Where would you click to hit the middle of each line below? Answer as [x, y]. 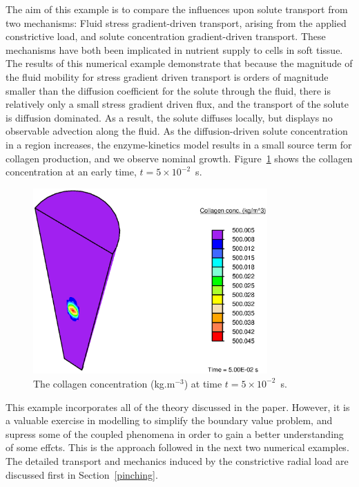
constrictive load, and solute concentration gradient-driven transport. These [166, 36]
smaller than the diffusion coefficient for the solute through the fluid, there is [168, 90]
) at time [203, 383]
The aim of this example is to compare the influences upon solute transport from [177, 9]
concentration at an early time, [71, 172]
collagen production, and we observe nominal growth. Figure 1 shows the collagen [179, 158]
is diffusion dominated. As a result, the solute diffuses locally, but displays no [169, 117]
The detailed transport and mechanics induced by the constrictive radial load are [177, 460]
